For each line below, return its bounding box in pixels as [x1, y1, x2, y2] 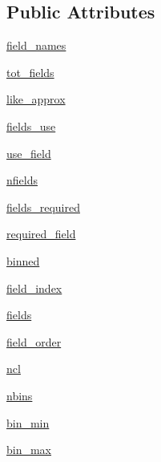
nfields [6, 172, 38, 188]
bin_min [6, 414, 50, 431]
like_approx [6, 91, 66, 107]
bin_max [6, 441, 52, 458]
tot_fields [6, 63, 54, 80]
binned [6, 252, 40, 269]
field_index [6, 279, 62, 296]
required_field [6, 225, 76, 242]
